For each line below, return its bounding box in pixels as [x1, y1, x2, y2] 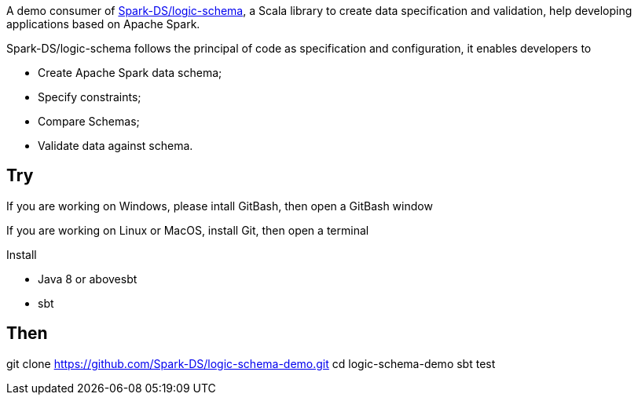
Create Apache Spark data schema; [38, 66, 222, 79]
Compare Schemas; [38, 115, 140, 128]
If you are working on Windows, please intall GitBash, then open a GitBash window [6, 199, 433, 213]
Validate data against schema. [38, 139, 193, 152]
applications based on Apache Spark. [6, 17, 200, 31]
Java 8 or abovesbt [38, 272, 137, 286]
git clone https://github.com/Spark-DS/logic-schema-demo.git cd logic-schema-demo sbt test [6, 356, 496, 370]
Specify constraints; [38, 90, 141, 104]
